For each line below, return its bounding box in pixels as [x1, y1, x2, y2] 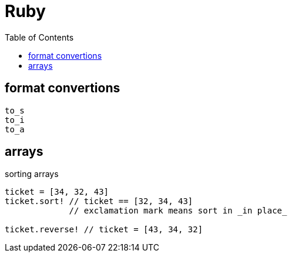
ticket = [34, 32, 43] [5, 187, 109, 197]
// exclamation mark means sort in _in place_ [69, 206, 287, 216]
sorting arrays [5, 169, 59, 179]
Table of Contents [5, 32, 74, 42]
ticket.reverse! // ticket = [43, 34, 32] [5, 225, 203, 235]
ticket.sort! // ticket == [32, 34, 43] [5, 196, 193, 206]
